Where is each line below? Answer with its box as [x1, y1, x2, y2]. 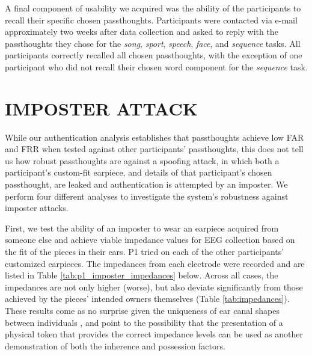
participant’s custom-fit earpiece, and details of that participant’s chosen [5, 166, 272, 179]
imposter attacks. [5, 201, 69, 214]
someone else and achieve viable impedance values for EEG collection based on [5, 233, 295, 246]
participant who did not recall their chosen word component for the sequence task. [5, 60, 308, 73]
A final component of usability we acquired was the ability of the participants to [5, 2, 301, 14]
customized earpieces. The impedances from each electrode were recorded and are [5, 257, 305, 269]
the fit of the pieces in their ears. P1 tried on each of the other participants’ [5, 245, 284, 258]
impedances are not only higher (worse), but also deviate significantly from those [5, 280, 303, 293]
